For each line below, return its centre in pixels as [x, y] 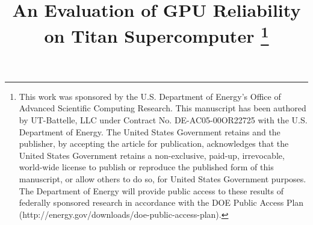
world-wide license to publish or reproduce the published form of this [146, 167]
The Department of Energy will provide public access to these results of [151, 190]
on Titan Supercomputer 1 [156, 35]
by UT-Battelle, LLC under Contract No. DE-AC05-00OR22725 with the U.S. [163, 120]
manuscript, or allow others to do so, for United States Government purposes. [163, 179]
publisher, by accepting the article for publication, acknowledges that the [154, 143]
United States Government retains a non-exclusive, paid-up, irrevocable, [152, 155]
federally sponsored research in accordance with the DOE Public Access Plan [161, 202]
